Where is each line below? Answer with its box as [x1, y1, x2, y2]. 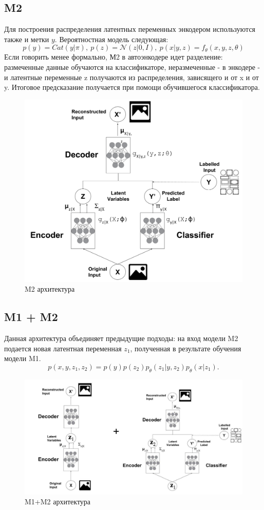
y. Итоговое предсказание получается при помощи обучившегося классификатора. [4, 82, 260, 92]
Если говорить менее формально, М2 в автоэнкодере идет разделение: [4, 51, 223, 62]
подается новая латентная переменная [4, 343, 122, 353]
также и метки [4, 33, 49, 44]
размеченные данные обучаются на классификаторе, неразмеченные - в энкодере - [4, 61, 260, 72]
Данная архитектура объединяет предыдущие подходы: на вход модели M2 [4, 333, 238, 343]
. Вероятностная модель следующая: [54, 33, 168, 44]
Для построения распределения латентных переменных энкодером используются [4, 24, 256, 34]
